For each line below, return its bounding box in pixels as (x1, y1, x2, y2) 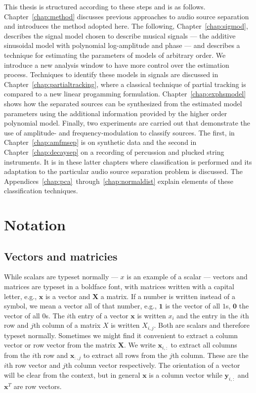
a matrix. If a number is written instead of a (100, 291, 235, 301)
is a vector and (45, 291, 90, 301)
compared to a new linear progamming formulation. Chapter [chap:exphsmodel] (4, 88, 246, 99)
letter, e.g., (4, 291, 37, 301)
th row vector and (6, 360, 61, 370)
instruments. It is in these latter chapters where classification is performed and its (4, 156, 252, 167)
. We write (124, 340, 156, 350)
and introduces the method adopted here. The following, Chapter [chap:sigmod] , (4, 21, 248, 31)
